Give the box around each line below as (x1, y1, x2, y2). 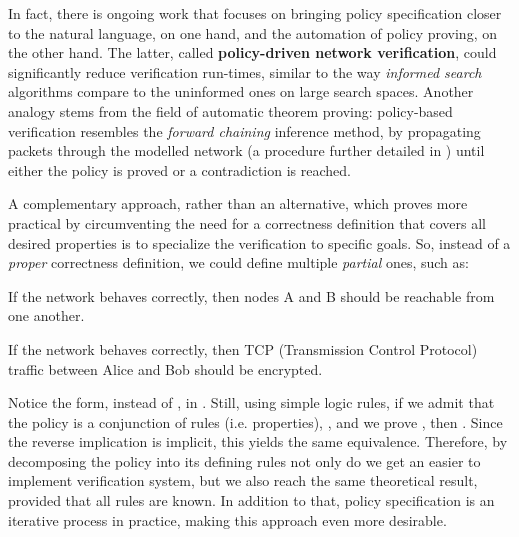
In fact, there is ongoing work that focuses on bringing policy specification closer (8, 3, 502, 23)
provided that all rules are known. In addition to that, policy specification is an (8, 490, 495, 511)
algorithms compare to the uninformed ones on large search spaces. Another (8, 81, 474, 102)
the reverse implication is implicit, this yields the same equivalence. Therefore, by (8, 431, 508, 452)
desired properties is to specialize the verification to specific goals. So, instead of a (8, 232, 511, 253)
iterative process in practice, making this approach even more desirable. (8, 509, 447, 530)
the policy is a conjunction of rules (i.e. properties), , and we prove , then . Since (8, 411, 503, 432)
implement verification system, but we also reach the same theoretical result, (8, 470, 478, 491)
